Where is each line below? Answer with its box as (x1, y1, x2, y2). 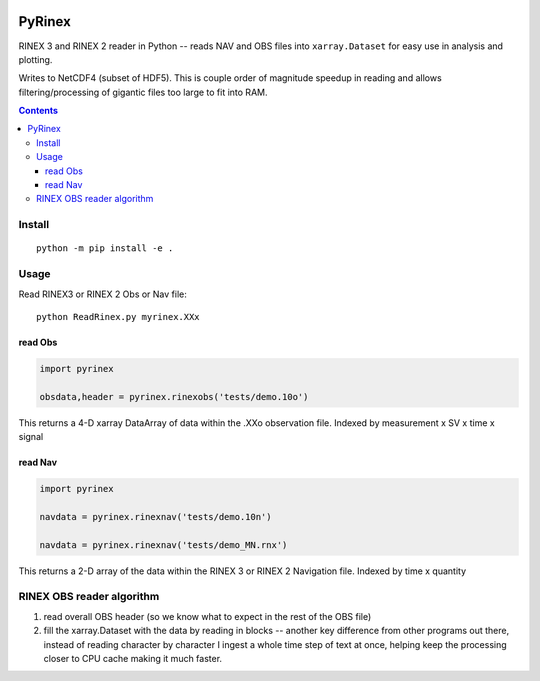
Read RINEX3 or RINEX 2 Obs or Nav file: (18, 288, 187, 300)
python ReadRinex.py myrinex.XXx (36, 311, 200, 322)
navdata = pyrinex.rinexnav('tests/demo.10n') (39, 511, 272, 522)
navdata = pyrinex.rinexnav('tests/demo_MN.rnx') (39, 539, 288, 550)
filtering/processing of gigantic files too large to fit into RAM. (18, 86, 268, 98)
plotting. (18, 53, 53, 65)
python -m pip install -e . (36, 243, 174, 254)
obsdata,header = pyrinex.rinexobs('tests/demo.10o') (39, 391, 309, 402)
